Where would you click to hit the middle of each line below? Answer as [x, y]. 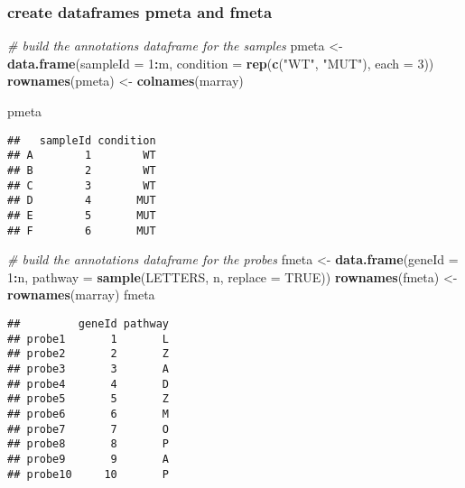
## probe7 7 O [88, 429]
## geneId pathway [88, 323]
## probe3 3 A [88, 368]
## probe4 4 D [88, 384]
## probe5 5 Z [88, 399]
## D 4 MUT [82, 201]
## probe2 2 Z [88, 354]
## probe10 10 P [88, 474]
